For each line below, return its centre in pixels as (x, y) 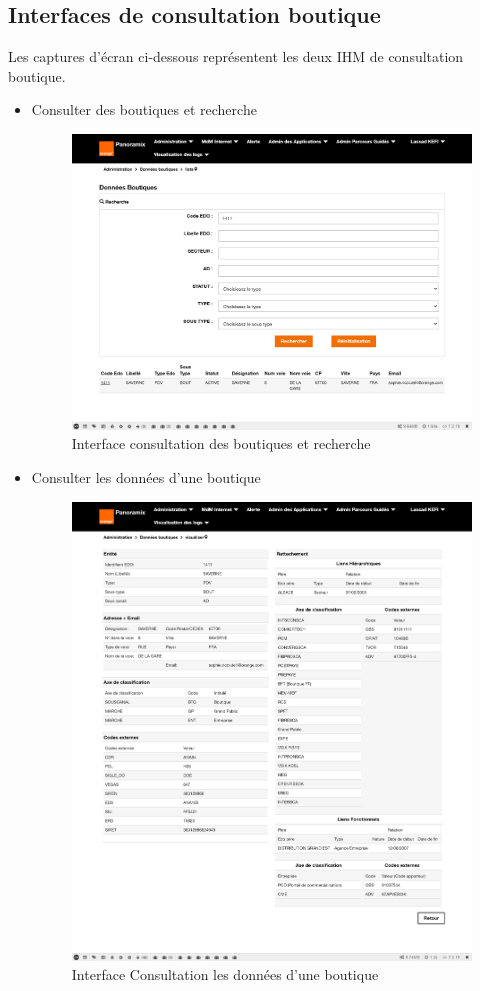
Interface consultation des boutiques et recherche (221, 443)
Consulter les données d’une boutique (146, 477)
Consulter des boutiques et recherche (144, 109)
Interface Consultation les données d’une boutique (225, 974)
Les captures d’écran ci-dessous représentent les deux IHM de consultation (236, 56)
